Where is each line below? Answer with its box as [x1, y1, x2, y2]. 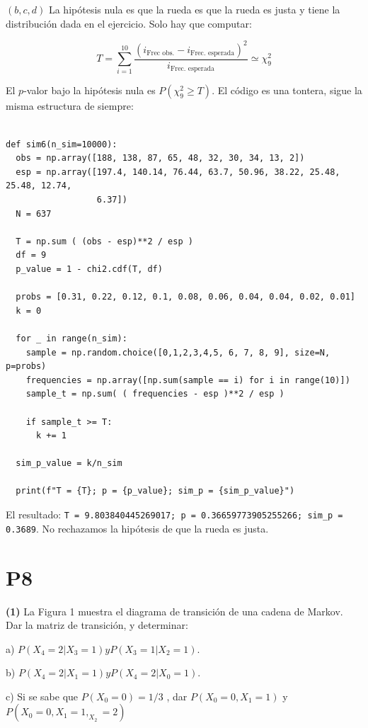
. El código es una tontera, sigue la [212, 83, 362, 98]
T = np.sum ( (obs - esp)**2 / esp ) [16, 236, 193, 246]
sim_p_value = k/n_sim [16, 458, 122, 469]
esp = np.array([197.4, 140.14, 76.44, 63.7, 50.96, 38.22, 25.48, [16, 166, 340, 177]
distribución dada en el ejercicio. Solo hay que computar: [6, 16, 252, 30]
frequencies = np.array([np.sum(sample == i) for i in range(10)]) [25, 375, 350, 385]
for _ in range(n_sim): [16, 333, 127, 343]
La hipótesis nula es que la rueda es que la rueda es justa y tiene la [48, 2, 340, 16]
